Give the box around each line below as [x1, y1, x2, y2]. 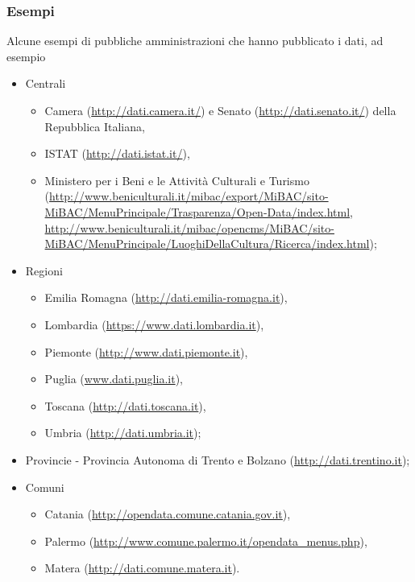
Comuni [25, 478, 64, 495]
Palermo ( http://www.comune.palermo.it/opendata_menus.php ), [44, 532, 367, 549]
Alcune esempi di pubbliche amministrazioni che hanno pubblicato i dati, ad [6, 32, 384, 49]
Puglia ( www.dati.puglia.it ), [44, 370, 183, 387]
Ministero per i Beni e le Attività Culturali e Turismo [44, 171, 309, 188]
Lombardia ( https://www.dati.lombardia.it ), [44, 316, 264, 332]
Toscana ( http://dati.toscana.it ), [44, 397, 206, 414]
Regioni [25, 262, 63, 279]
